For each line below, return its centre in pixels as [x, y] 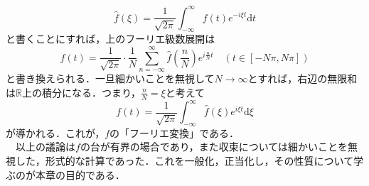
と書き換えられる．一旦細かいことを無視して [110, 78]
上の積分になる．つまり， [81, 92]
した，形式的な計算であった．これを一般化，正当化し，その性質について [184, 160]
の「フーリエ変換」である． [174, 132]
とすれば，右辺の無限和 [303, 78]
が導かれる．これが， [55, 132]
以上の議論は [45, 147]
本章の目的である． [80, 174]
